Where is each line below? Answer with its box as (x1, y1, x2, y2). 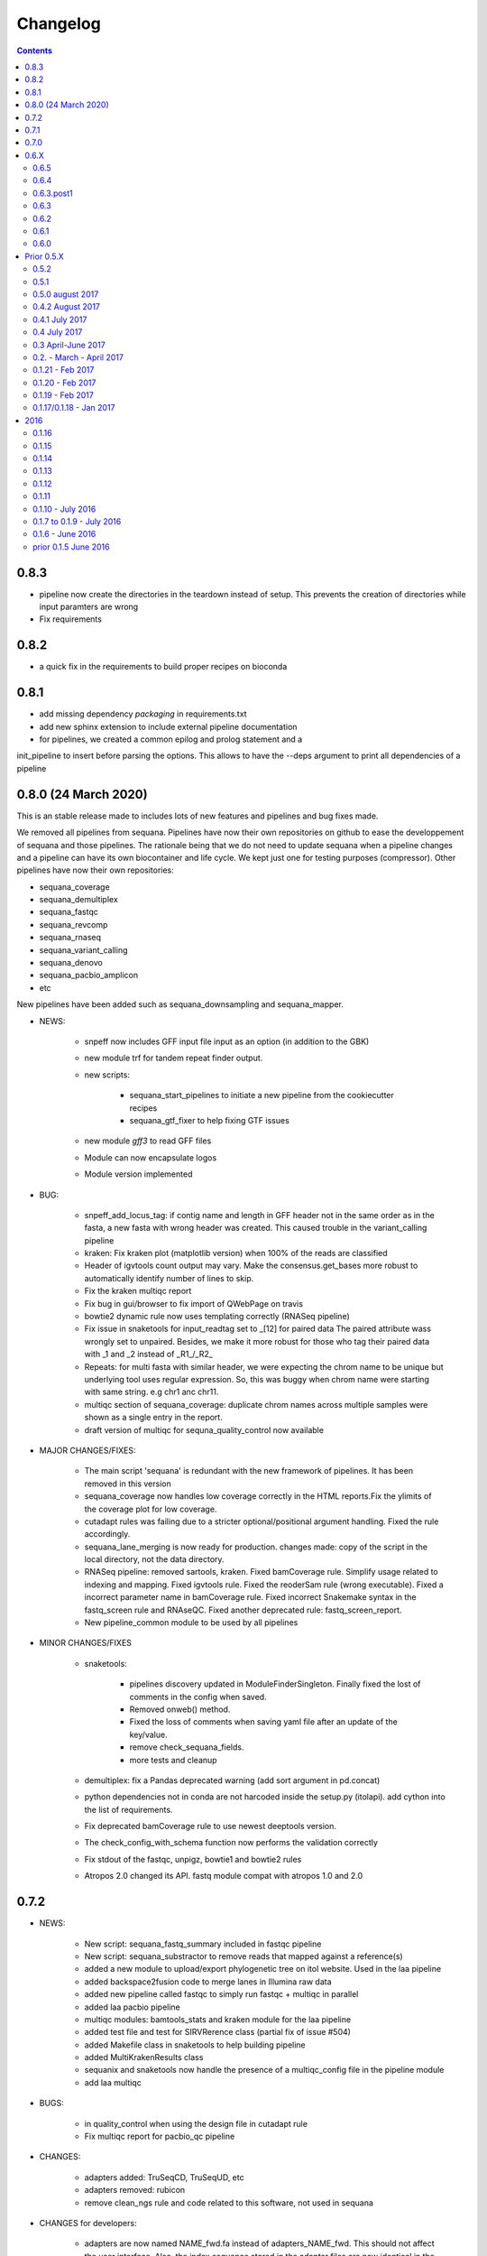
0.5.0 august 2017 (32, 289, 99, 300)
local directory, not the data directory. (84, 1554, 225, 1565)
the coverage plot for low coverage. (84, 1503, 217, 1514)
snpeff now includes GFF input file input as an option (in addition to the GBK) (84, 1036, 370, 1047)
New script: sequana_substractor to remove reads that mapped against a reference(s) (84, 1950, 403, 1962)
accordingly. (84, 1529, 131, 1539)
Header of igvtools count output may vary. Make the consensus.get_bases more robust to (84, 1260, 418, 1271)
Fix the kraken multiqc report (84, 1286, 192, 1297)
